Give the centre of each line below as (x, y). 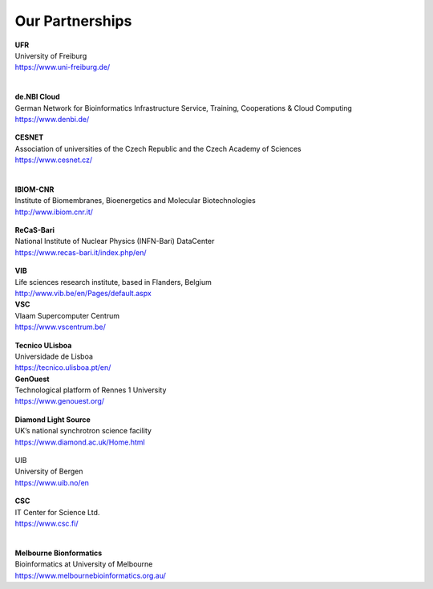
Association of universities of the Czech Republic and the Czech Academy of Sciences (158, 148)
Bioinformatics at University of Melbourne (84, 564)
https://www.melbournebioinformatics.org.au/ (90, 575)
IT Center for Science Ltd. (57, 512)
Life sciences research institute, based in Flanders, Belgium (113, 282)
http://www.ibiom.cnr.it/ (54, 212)
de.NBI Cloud (37, 97)
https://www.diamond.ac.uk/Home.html (80, 442)
